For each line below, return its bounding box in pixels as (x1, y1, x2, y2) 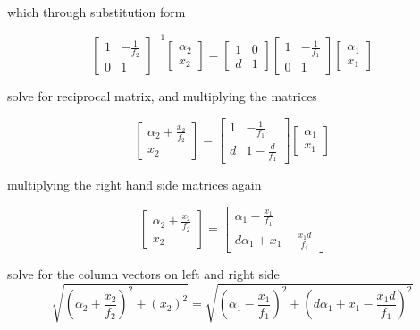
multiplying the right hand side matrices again (7, 175, 262, 194)
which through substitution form (7, 3, 186, 21)
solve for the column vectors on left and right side (7, 264, 280, 283)
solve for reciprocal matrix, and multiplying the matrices (7, 87, 317, 106)
